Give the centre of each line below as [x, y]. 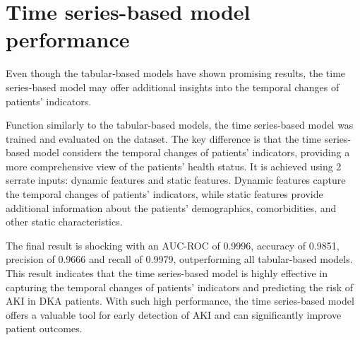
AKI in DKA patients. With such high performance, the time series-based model [180, 301]
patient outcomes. [44, 328]
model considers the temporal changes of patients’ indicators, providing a [191, 152]
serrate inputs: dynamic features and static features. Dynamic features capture [176, 180]
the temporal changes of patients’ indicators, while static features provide [164, 194]
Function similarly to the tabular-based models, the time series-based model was [180, 125]
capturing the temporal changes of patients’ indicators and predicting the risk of [180, 287]
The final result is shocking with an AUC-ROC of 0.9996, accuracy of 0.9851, [173, 245]
